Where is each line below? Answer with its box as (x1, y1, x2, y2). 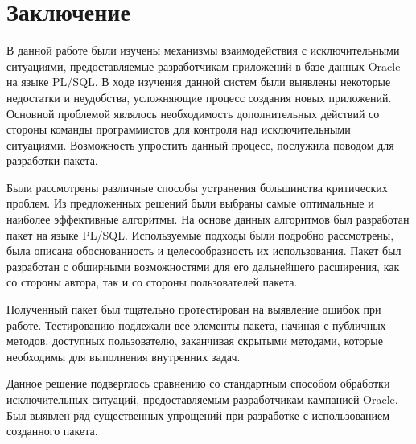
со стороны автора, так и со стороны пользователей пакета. (6, 273, 298, 290)
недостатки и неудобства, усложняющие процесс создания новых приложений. (6, 88, 392, 105)
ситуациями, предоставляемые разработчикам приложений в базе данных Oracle (6, 57, 401, 74)
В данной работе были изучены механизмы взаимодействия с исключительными (6, 42, 400, 59)
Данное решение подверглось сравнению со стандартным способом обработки (6, 375, 390, 392)
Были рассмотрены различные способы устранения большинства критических (6, 179, 388, 195)
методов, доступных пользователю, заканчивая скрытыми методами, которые (6, 332, 383, 349)
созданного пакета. (6, 422, 98, 439)
